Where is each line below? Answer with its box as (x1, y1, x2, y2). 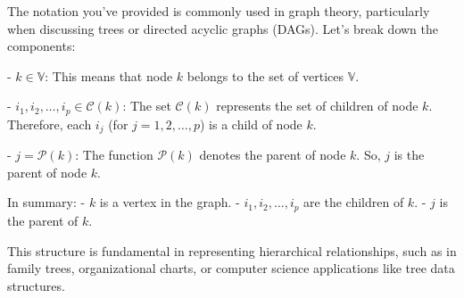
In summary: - (7, 193, 86, 211)
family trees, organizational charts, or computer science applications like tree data (7, 259, 455, 277)
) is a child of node (199, 114, 302, 133)
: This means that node (45, 66, 173, 85)
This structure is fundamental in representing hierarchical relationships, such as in (7, 241, 457, 260)
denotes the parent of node (199, 145, 346, 164)
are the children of (303, 193, 404, 211)
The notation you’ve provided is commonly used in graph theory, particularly (7, 2, 430, 20)
